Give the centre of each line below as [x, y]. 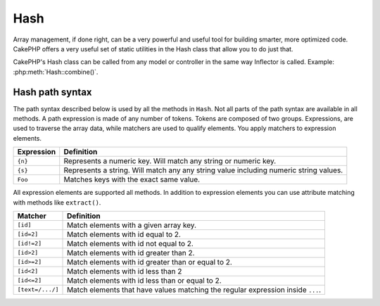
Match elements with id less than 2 [125, 271]
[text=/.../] [38, 289]
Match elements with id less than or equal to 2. [144, 280]
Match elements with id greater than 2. [131, 253]
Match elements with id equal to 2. [124, 234]
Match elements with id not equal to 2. [130, 243]
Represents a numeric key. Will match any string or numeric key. [170, 161]
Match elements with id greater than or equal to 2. [150, 262]
